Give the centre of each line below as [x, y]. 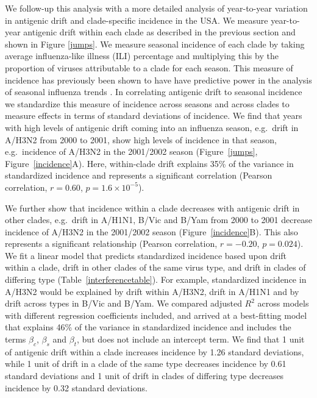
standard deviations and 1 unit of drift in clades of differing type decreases [144, 376]
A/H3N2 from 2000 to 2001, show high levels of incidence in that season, [141, 139]
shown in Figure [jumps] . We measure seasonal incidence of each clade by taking [155, 44]
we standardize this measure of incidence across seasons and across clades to [147, 103]
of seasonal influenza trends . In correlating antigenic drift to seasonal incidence [154, 92]
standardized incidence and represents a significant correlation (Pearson [139, 175]
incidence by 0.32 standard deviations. [76, 387]
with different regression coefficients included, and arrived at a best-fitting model [156, 315]
